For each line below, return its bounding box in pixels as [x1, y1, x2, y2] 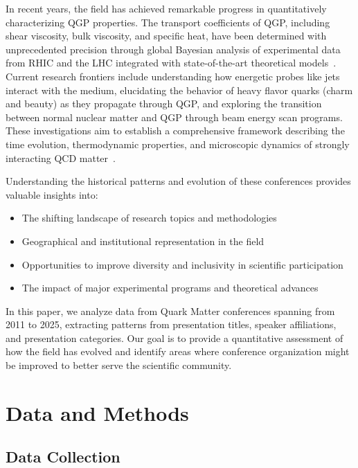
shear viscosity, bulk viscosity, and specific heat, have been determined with [6, 28, 327, 43]
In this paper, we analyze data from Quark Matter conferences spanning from [6, 303, 335, 318]
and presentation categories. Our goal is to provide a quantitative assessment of [6, 330, 343, 345]
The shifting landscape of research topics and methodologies [21, 210, 277, 225]
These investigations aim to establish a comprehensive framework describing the [6, 123, 345, 138]
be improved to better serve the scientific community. [6, 358, 232, 372]
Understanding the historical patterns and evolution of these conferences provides [6, 174, 351, 188]
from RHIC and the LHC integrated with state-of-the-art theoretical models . [6, 55, 337, 70]
